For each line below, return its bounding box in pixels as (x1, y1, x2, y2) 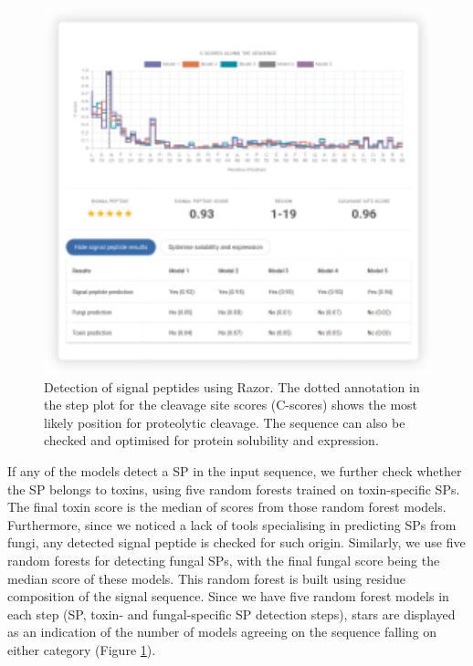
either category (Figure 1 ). (7, 640, 156, 659)
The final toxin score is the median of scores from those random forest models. (7, 497, 447, 516)
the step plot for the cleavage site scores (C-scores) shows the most (44, 395, 418, 414)
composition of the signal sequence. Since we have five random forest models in (7, 587, 449, 606)
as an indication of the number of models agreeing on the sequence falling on (7, 622, 437, 641)
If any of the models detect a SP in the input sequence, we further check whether (7, 462, 462, 480)
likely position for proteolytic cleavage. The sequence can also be (44, 412, 405, 432)
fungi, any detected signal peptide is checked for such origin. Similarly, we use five (7, 533, 466, 552)
